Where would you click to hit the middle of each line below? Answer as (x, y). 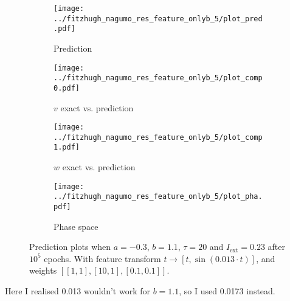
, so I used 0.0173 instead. (227, 291)
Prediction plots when (70, 247)
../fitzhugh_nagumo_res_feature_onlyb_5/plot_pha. (158, 197)
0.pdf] (67, 88)
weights (43, 270)
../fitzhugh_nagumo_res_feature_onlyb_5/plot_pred (158, 19)
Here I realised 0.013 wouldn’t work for (78, 291)
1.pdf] (67, 147)
